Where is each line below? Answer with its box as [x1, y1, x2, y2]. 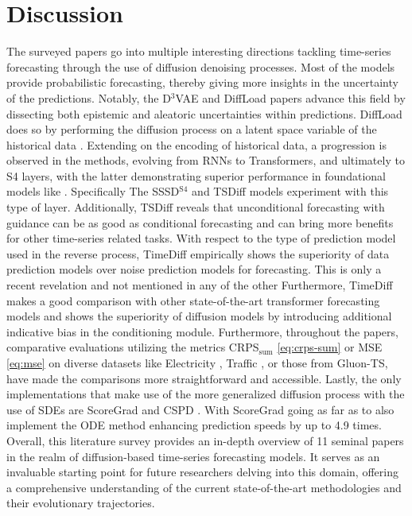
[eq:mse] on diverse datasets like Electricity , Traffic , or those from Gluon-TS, [6, 355, 388, 371]
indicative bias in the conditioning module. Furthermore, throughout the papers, [6, 323, 398, 339]
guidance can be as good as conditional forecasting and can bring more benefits [6, 214, 394, 231]
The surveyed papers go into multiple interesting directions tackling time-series [6, 43, 391, 60]
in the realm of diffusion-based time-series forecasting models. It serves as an [6, 448, 380, 464]
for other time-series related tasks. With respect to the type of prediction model [6, 230, 396, 246]
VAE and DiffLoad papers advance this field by [175, 89, 406, 106]
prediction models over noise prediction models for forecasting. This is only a [6, 261, 382, 277]
